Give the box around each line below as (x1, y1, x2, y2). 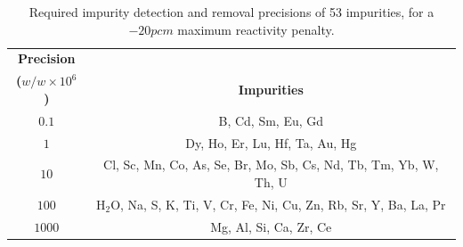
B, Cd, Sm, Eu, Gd (218, 111, 324, 129)
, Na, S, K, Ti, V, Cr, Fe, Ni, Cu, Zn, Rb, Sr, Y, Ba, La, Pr (120, 194, 446, 213)
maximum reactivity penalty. (177, 20, 335, 38)
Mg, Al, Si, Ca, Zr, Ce (210, 217, 332, 235)
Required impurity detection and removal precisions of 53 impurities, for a (28, 3, 435, 21)
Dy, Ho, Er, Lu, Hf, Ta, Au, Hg (185, 133, 357, 152)
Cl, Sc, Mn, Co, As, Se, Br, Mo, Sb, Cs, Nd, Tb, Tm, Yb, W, (103, 155, 439, 174)
